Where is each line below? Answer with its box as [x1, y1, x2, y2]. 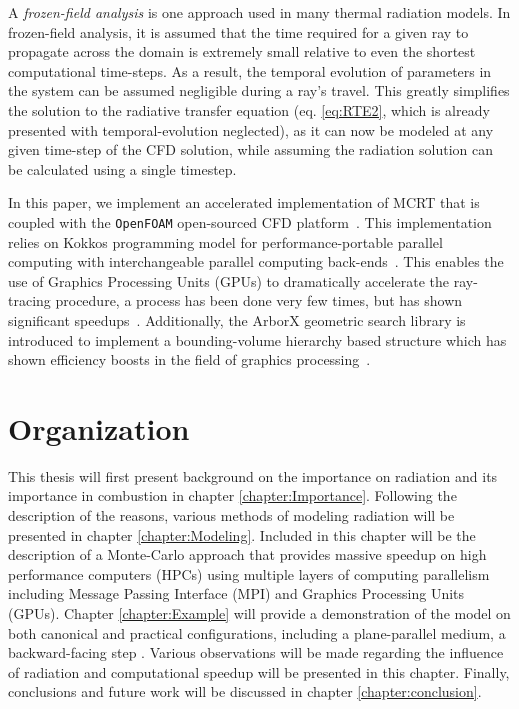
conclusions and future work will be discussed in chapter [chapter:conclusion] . [8, 681, 482, 702]
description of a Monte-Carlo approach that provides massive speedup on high [8, 544, 487, 565]
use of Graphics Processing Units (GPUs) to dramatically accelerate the [8, 270, 450, 291]
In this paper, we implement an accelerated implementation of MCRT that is [8, 192, 480, 213]
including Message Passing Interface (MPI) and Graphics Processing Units [8, 583, 465, 604]
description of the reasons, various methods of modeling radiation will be [8, 505, 455, 526]
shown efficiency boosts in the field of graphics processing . [8, 349, 371, 370]
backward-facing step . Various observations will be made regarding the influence [8, 642, 504, 663]
